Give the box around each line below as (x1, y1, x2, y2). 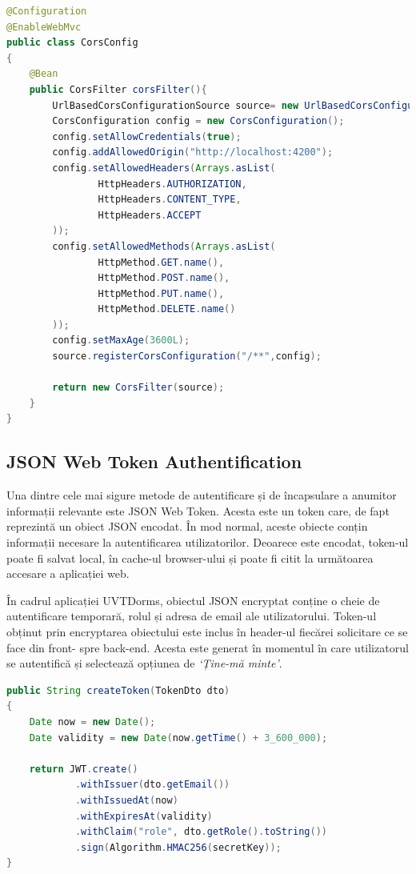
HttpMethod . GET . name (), (98, 256, 225, 268)
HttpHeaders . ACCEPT (98, 209, 202, 221)
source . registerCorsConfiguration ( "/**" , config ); (52, 351, 322, 363)
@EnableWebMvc (6, 21, 82, 33)
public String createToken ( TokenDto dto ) (6, 684, 230, 696)
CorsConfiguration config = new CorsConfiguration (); (52, 115, 345, 127)
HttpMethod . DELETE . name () (98, 303, 236, 315)
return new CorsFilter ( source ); (52, 382, 225, 394)
